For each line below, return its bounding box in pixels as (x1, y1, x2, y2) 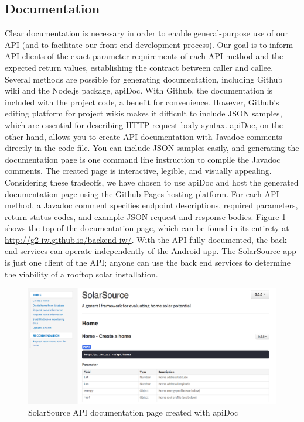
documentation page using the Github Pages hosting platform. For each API (5, 187, 279, 200)
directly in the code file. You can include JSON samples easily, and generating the (5, 142, 299, 154)
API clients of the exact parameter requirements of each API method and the (5, 50, 283, 62)
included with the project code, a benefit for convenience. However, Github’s (5, 95, 279, 108)
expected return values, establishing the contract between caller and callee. (5, 61, 274, 73)
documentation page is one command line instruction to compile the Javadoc (5, 153, 281, 165)
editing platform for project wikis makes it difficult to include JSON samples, (5, 107, 282, 119)
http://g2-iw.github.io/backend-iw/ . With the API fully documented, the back (5, 233, 287, 245)
